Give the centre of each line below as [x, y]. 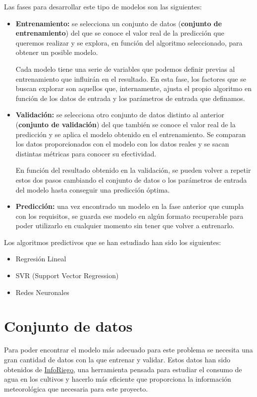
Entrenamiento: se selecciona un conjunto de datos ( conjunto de [119, 23]
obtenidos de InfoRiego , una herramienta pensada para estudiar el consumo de [123, 369]
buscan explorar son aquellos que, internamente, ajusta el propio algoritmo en [133, 88]
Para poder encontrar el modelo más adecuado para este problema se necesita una [128, 350]
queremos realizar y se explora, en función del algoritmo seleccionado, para [129, 42]
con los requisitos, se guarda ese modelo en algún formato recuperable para [129, 216]
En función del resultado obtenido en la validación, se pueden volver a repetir [133, 170]
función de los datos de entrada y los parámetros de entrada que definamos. [130, 98]
